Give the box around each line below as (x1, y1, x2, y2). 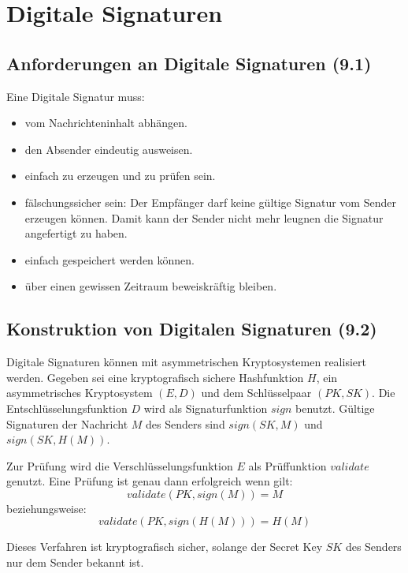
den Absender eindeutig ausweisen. (24, 140, 193, 157)
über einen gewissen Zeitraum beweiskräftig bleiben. (24, 278, 277, 294)
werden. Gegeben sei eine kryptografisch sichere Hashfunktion (6, 369, 304, 385)
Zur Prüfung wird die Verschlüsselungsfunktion (6, 457, 233, 474)
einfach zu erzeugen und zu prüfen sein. (24, 167, 216, 184)
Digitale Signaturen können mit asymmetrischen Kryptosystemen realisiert (6, 354, 366, 370)
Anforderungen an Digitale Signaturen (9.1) (6, 51, 372, 75)
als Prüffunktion (248, 457, 327, 474)
